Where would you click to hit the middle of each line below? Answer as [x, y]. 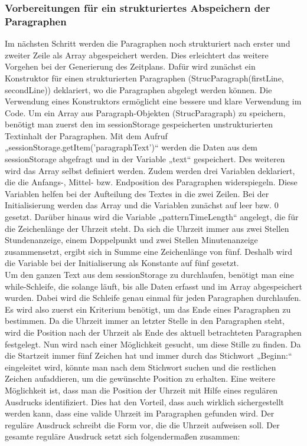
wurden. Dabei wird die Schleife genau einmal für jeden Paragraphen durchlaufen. [153, 298]
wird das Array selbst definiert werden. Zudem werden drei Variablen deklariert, [150, 170]
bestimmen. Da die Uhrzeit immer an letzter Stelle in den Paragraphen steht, [145, 321]
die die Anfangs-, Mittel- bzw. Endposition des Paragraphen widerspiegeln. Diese [151, 182]
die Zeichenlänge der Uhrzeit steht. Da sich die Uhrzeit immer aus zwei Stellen [147, 228]
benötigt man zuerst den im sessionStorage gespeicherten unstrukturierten [139, 124]
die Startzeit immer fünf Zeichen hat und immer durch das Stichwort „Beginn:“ [148, 355]
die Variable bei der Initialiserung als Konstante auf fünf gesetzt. [122, 263]
